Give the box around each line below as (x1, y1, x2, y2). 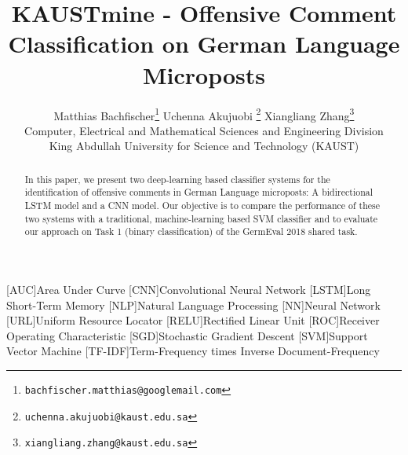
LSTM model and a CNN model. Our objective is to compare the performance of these (24, 199, 381, 212)
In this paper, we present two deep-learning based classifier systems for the (24, 172, 330, 185)
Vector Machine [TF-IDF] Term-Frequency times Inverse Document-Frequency (6, 343, 380, 359)
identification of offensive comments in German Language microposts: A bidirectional (24, 185, 373, 199)
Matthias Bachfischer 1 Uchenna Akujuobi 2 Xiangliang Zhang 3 (53, 105, 355, 123)
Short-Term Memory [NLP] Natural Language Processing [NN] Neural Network (6, 296, 381, 313)
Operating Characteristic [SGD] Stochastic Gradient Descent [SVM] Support (6, 327, 368, 343)
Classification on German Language (8, 28, 400, 60)
